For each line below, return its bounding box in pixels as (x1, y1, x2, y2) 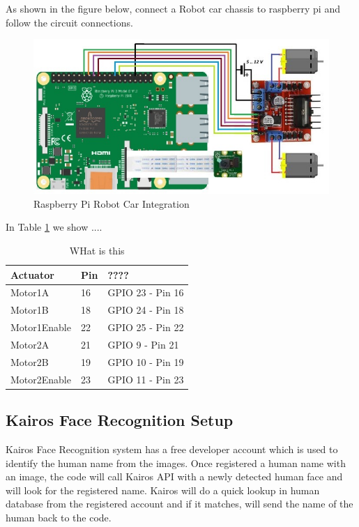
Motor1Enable (10, 320, 71, 335)
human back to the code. (6, 510, 112, 524)
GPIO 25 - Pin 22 (107, 320, 184, 335)
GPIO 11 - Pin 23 (107, 372, 184, 386)
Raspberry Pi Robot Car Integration (33, 196, 190, 211)
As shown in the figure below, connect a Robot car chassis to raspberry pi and (6, 1, 340, 15)
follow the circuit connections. (6, 15, 133, 29)
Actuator (10, 267, 54, 282)
